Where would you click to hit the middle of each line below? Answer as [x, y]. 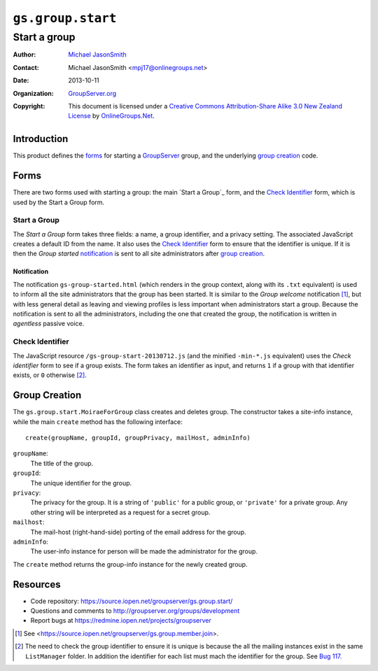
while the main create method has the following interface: [98, 422]
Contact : [26, 67]
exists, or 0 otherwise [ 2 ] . [50, 375]
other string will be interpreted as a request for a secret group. [120, 512]
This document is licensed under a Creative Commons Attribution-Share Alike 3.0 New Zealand [205, 106]
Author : [24, 55]
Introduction [41, 139]
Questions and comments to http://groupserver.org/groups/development [135, 611]
